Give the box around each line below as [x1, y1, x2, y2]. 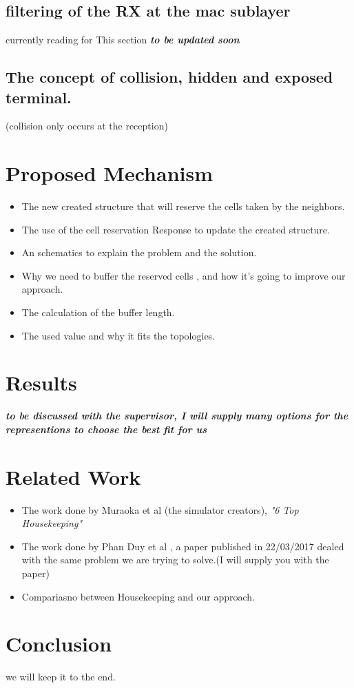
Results [6, 368, 77, 397]
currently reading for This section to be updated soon [6, 32, 240, 47]
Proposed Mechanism [6, 159, 214, 187]
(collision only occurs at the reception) [6, 118, 168, 133]
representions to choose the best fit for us [6, 421, 207, 436]
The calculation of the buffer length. [21, 305, 175, 320]
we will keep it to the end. [6, 669, 116, 684]
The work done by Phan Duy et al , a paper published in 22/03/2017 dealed [21, 539, 344, 553]
